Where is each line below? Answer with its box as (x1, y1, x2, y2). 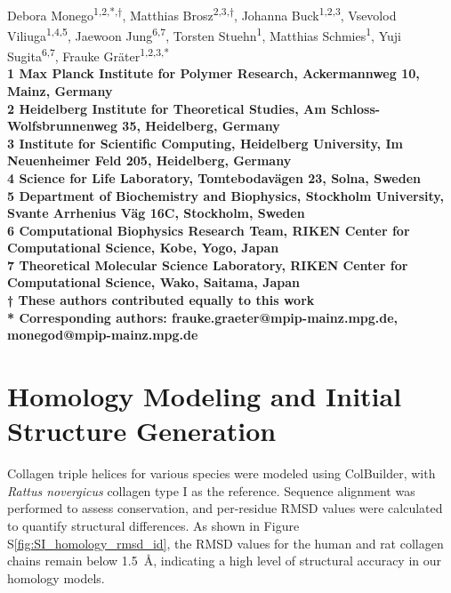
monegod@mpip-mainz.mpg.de (7, 325, 198, 344)
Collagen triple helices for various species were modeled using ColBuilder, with (7, 464, 436, 483)
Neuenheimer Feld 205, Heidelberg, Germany (7, 151, 292, 170)
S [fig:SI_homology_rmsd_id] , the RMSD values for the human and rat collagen (7, 533, 444, 552)
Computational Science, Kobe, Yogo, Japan (7, 238, 279, 257)
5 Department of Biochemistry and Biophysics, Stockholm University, (7, 186, 444, 204)
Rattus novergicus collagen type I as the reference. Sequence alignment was (7, 481, 415, 500)
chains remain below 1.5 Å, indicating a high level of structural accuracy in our (7, 551, 442, 570)
